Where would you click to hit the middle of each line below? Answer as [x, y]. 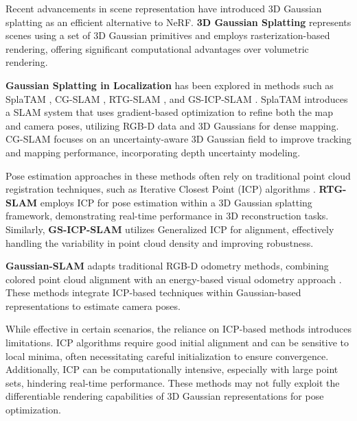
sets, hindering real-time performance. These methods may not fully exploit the [173, 382]
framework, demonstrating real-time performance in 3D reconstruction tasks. [167, 216]
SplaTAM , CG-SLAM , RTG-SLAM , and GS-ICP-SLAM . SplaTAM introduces [177, 98]
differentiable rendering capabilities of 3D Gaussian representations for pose [165, 396]
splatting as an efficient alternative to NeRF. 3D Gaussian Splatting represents [178, 22]
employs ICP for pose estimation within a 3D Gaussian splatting [176, 202]
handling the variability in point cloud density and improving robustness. [160, 242]
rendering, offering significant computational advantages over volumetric [157, 48]
